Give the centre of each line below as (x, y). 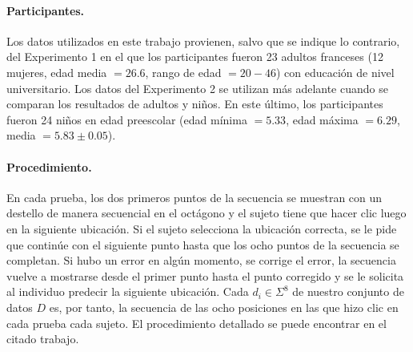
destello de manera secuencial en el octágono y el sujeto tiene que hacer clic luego (206, 213)
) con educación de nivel (335, 72)
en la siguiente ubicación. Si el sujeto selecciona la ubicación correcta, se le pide (202, 228)
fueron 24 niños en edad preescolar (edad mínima (127, 119)
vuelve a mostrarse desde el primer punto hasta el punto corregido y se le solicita (205, 275)
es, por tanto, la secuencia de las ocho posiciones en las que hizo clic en (224, 307)
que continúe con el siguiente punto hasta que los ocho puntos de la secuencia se (203, 244)
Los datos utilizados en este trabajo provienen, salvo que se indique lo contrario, (203, 40)
